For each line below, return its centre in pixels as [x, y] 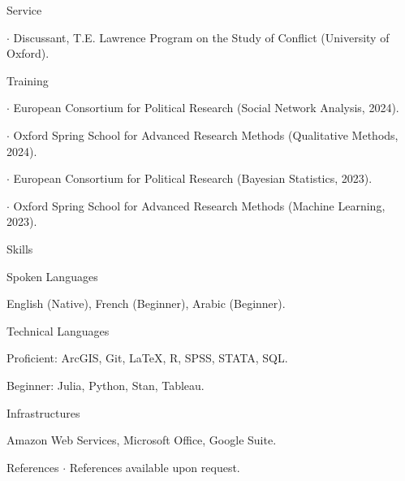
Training [28, 80]
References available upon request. [155, 467]
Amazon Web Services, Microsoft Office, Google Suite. [142, 440]
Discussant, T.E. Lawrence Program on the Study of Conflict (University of [201, 37]
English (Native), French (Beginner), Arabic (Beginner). [146, 303]
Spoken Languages [52, 276]
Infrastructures [43, 412]
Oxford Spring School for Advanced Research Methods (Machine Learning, [199, 205]
